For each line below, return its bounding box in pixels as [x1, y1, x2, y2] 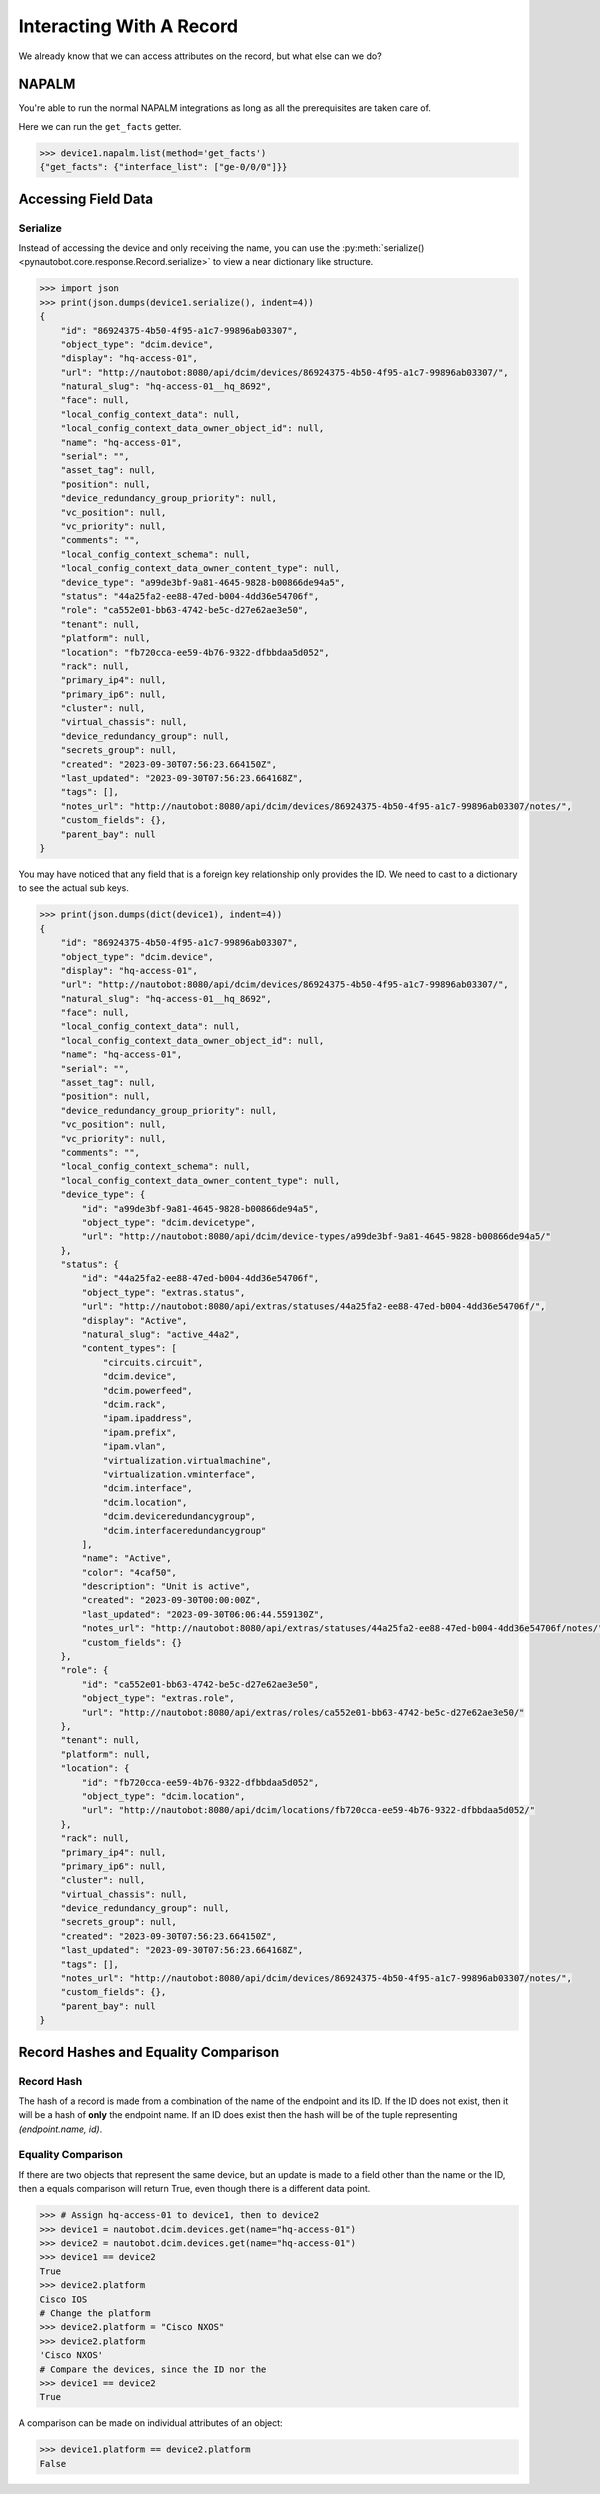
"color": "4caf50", [81, 1566, 177, 1578]
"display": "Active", [81, 1315, 188, 1326]
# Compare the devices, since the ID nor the [39, 2363, 267, 2375]
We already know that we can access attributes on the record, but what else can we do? [18, 50, 382, 62]
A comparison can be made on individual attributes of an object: [18, 2417, 284, 2429]
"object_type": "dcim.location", [81, 1790, 246, 1802]
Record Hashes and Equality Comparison [18, 2043, 280, 2060]
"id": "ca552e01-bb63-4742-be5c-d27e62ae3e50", [81, 1678, 320, 1690]
